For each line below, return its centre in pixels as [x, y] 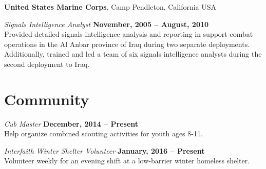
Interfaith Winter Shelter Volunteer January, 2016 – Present [104, 150]
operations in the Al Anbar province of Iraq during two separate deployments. [127, 44]
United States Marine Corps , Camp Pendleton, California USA [110, 7]
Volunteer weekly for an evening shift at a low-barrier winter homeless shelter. [127, 161]
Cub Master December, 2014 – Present [71, 123]
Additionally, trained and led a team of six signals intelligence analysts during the [133, 54]
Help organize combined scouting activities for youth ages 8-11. [103, 134]
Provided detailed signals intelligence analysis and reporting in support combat [129, 34]
